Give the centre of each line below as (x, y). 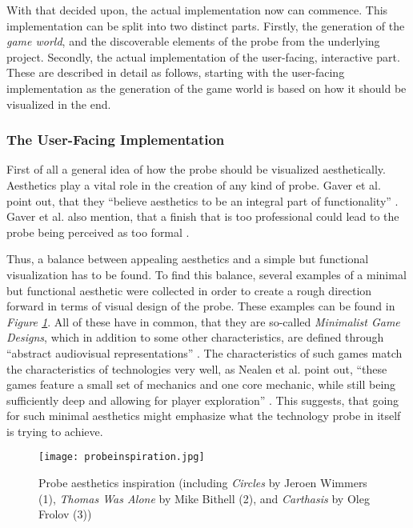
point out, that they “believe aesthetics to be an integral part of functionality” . (202, 200)
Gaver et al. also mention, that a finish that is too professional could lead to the (203, 216)
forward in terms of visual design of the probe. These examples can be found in (201, 306)
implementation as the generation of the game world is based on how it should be (206, 88)
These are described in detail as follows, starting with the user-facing (176, 72)
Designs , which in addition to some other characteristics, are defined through (195, 337)
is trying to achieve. (55, 431)
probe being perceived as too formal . (98, 232)
